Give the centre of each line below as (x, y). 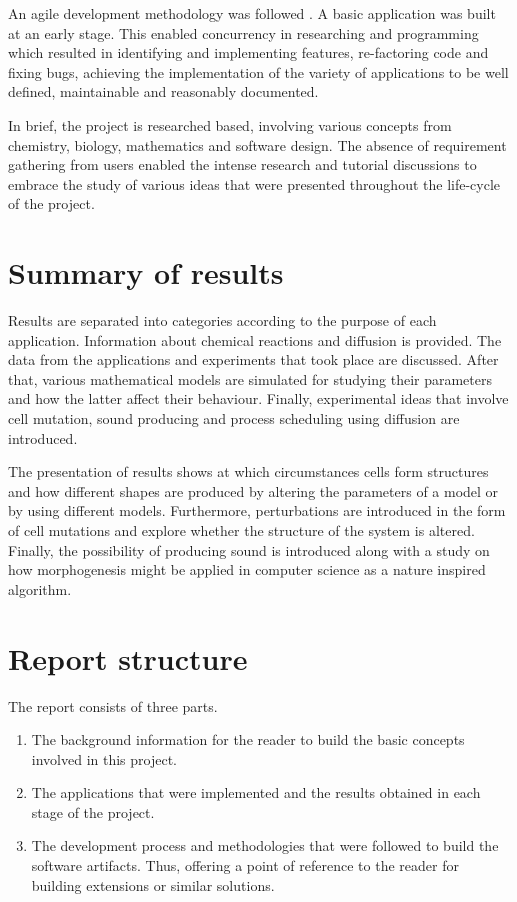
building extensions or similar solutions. (153, 884)
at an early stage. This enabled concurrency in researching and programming (243, 32)
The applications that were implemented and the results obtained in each (256, 792)
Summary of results (146, 272)
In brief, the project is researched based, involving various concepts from (230, 124)
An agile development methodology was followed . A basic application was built (252, 13)
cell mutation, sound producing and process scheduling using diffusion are (234, 418)
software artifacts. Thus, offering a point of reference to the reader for (245, 865)
